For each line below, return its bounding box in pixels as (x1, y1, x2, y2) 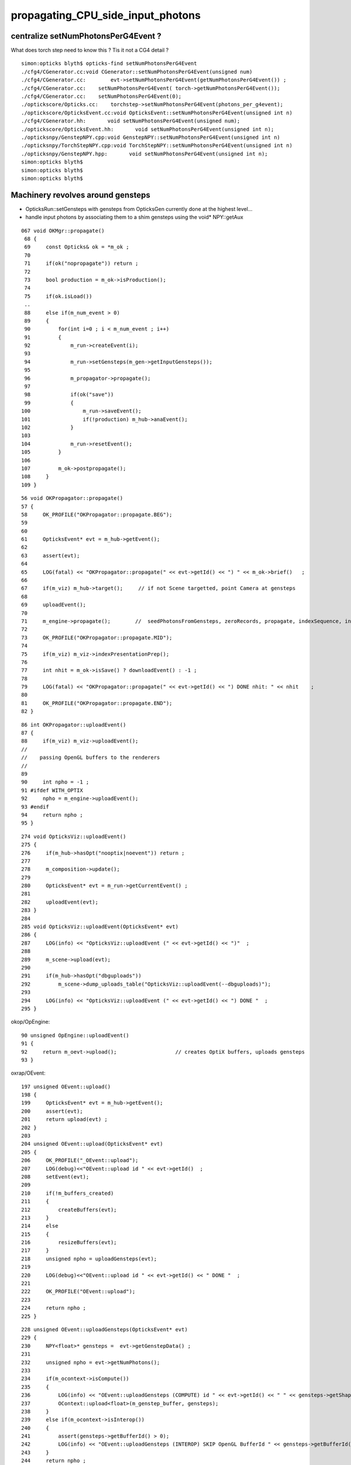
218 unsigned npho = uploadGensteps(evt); (21, 1255, 157, 1262)
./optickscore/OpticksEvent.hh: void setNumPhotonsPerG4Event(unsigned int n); (21, 126, 274, 132)
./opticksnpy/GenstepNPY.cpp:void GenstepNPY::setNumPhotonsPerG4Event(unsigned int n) (21, 134, 281, 141)
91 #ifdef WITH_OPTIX (21, 787, 83, 793)
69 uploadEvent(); (21, 601, 87, 608)
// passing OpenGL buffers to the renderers (21, 754, 160, 761)
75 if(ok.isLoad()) (24, 293, 92, 299)
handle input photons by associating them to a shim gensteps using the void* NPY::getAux (25, 214, 244, 221)
